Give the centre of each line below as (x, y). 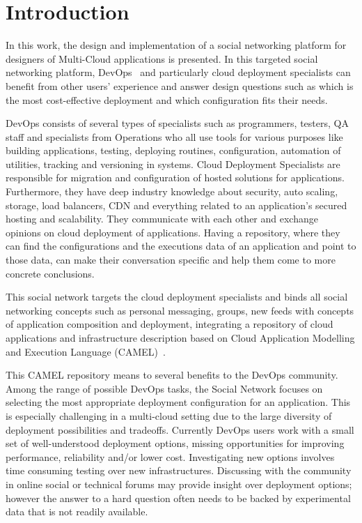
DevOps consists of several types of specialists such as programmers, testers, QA (177, 123)
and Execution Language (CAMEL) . (86, 351)
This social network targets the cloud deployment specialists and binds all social (177, 297)
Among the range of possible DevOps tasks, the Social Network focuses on (164, 388)
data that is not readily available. (77, 511)
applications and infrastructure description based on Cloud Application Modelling (180, 338)
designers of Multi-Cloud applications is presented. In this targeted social (162, 58)
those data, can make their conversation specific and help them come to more (171, 260)
